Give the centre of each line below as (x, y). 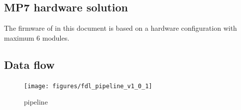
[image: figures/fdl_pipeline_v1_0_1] (88, 86)
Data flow (29, 64)
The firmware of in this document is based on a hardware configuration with (120, 28)
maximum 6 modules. (37, 37)
